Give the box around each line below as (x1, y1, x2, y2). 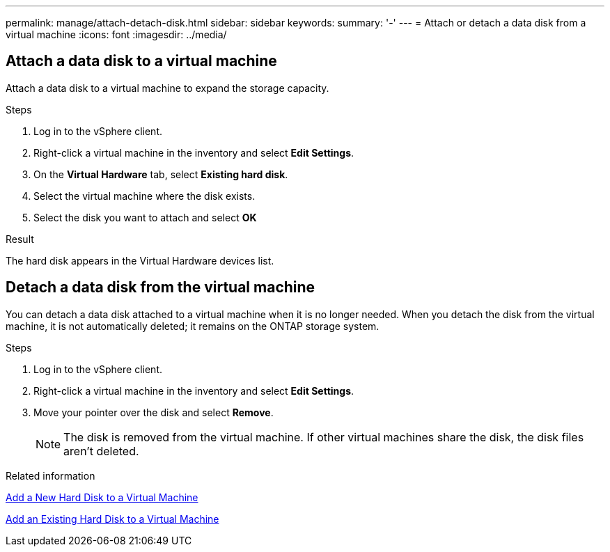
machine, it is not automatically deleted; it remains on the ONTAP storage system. (6, 320, 380, 332)
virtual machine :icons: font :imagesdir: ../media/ (6, 29, 227, 40)
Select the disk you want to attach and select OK (33, 211, 257, 223)
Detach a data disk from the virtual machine (6, 278, 315, 297)
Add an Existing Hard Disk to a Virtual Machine (6, 512, 219, 525)
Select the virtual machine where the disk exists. (33, 189, 256, 202)
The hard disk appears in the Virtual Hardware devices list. (6, 254, 274, 267)
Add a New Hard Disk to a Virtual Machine (6, 491, 198, 503)
